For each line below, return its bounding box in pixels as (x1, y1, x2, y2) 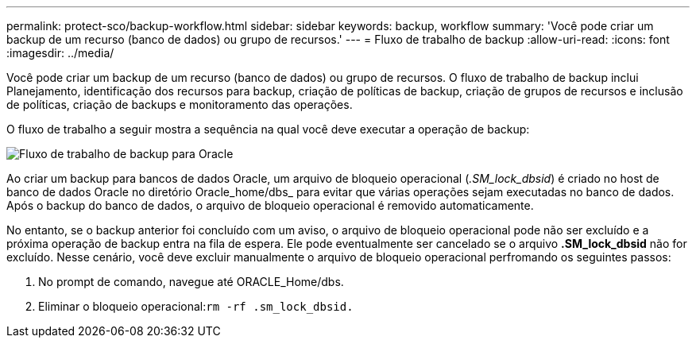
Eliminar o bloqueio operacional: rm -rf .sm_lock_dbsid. (38, 300, 354, 313)
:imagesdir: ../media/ (6, 46, 114, 60)
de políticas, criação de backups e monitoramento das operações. (6, 98, 353, 111)
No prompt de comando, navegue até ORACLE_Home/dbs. (38, 275, 344, 288)
